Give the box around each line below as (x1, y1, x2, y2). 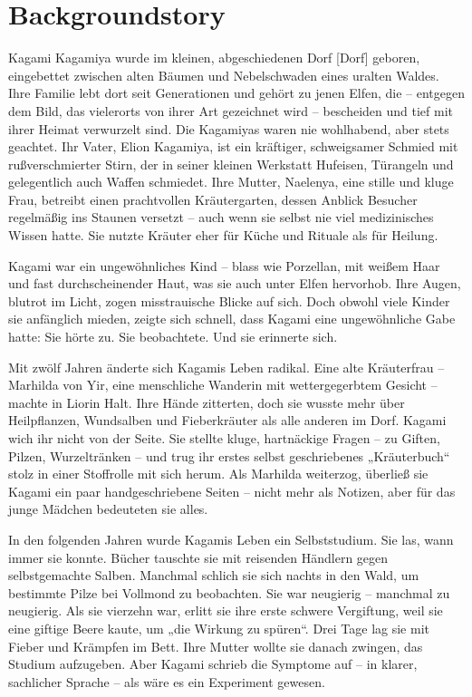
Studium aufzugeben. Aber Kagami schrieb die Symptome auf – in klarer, (8, 654, 418, 673)
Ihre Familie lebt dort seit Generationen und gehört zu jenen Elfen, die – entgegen (8, 83, 465, 102)
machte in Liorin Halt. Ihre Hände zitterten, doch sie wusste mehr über (8, 392, 405, 411)
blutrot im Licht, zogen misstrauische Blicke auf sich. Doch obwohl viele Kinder (8, 291, 450, 310)
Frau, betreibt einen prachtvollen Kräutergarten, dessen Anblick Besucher (8, 189, 418, 208)
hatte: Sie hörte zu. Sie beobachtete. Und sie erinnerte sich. (8, 327, 338, 346)
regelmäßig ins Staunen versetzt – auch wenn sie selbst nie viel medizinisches (8, 208, 434, 227)
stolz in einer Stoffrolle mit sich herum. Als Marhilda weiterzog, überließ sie (8, 464, 429, 483)
